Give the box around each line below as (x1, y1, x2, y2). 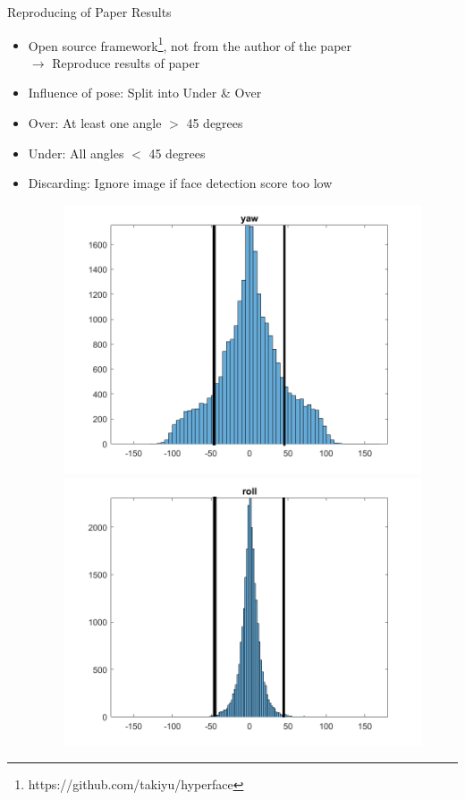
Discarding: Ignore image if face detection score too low (28, 174, 333, 192)
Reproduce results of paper (52, 53, 200, 72)
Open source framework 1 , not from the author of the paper (28, 33, 352, 55)
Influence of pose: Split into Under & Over (28, 83, 262, 102)
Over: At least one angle (28, 114, 162, 132)
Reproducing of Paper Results (7, 3, 172, 21)
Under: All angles (28, 143, 124, 162)
